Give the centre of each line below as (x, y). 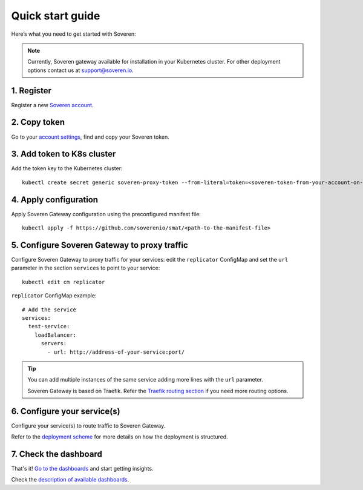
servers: (54, 343)
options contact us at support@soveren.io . (81, 70)
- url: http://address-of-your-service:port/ (116, 352)
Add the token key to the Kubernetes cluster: (67, 168)
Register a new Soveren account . (52, 105)
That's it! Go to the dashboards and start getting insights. (82, 468)
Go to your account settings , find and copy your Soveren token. (90, 137)
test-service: (49, 326)
